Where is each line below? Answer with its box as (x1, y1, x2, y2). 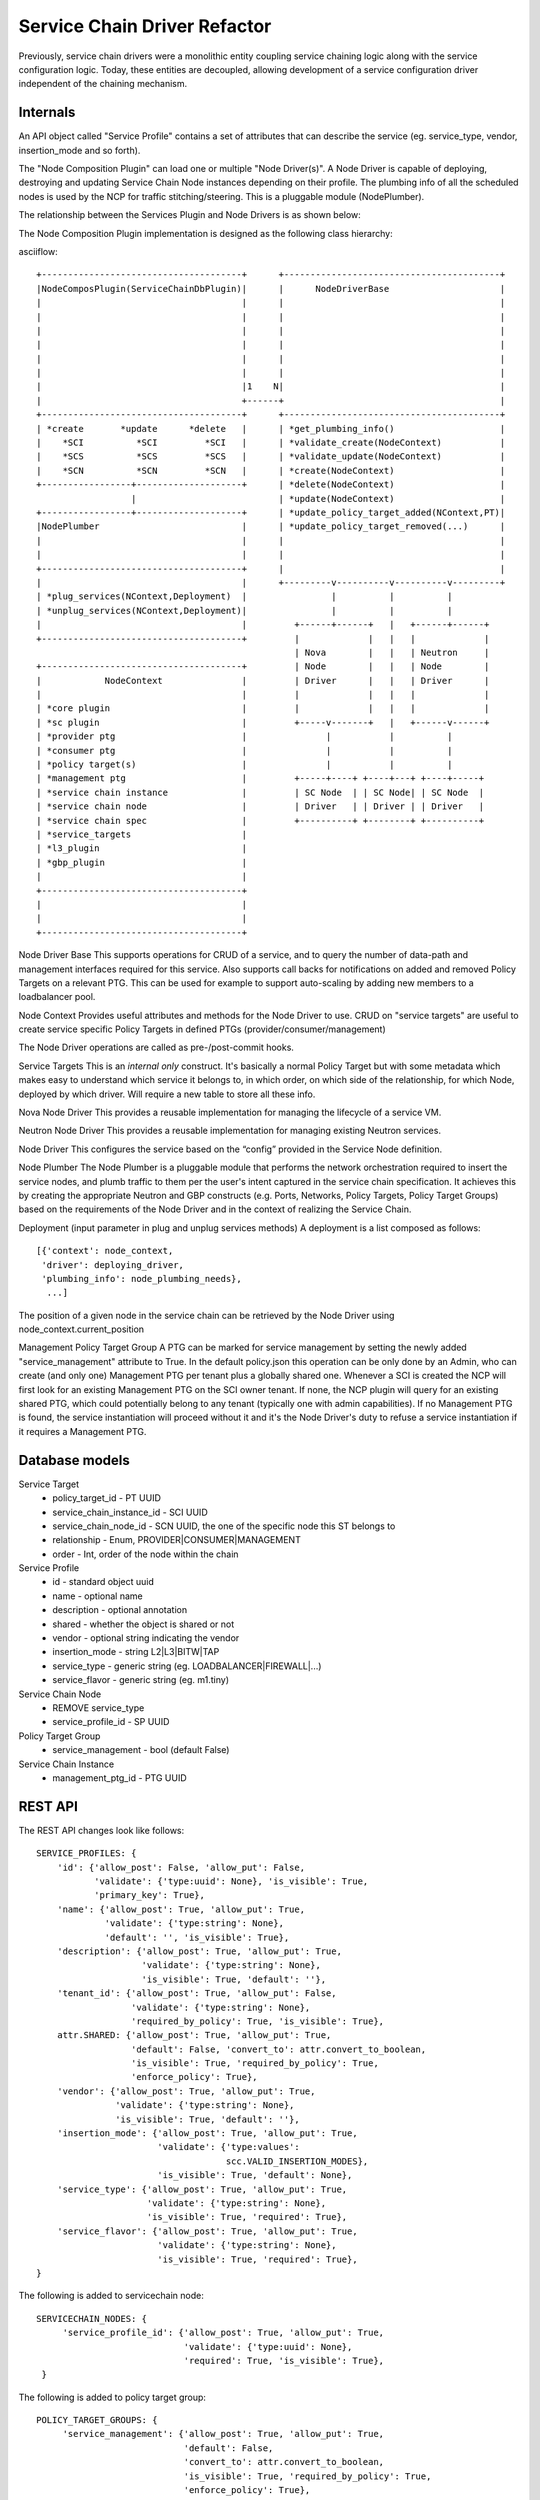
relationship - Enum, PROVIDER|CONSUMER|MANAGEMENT (52, 1534, 302, 1546)
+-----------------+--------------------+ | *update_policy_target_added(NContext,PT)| (36, 507, 506, 518)
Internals (18, 104, 76, 121)
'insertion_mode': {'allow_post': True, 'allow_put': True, (56, 2128, 359, 2139)
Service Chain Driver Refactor (18, 15, 272, 37)
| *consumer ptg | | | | (36, 745, 453, 756)
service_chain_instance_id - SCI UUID (52, 1506, 209, 1518)
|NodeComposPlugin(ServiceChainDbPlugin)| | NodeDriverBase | (36, 283, 506, 294)
